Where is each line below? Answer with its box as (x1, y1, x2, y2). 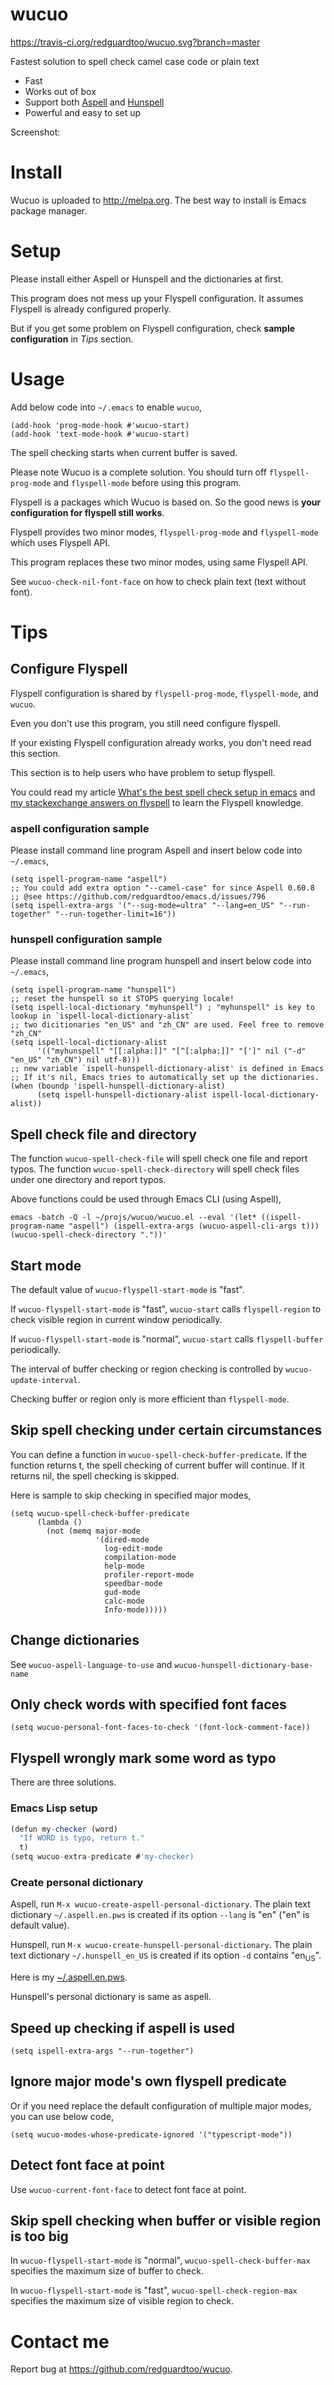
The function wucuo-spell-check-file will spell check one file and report (10, 1153, 308, 1165)
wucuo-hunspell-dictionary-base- (174, 1660, 314, 1670)
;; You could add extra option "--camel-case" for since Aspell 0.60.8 (10, 883, 315, 893)
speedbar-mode (104, 1578, 163, 1588)
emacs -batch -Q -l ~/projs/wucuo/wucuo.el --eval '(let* (10, 1213, 257, 1223)
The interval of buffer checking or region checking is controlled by (10, 1363, 284, 1375)
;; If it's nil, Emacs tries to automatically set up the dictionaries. (10, 1073, 320, 1083)
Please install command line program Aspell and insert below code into (10, 844, 303, 857)
